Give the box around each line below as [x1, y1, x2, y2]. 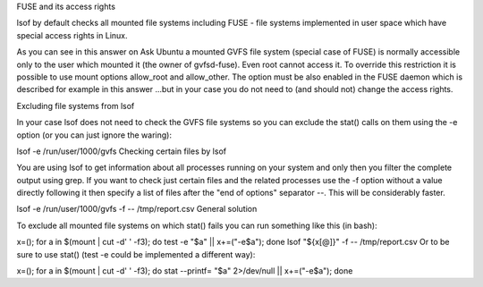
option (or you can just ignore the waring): [16, 130, 172, 140]
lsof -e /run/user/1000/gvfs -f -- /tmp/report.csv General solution [16, 204, 258, 215]
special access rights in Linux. [16, 30, 129, 40]
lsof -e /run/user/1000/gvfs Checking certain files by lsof [16, 146, 227, 156]
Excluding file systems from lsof [16, 100, 135, 111]
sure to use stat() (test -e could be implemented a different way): [16, 249, 256, 259]
